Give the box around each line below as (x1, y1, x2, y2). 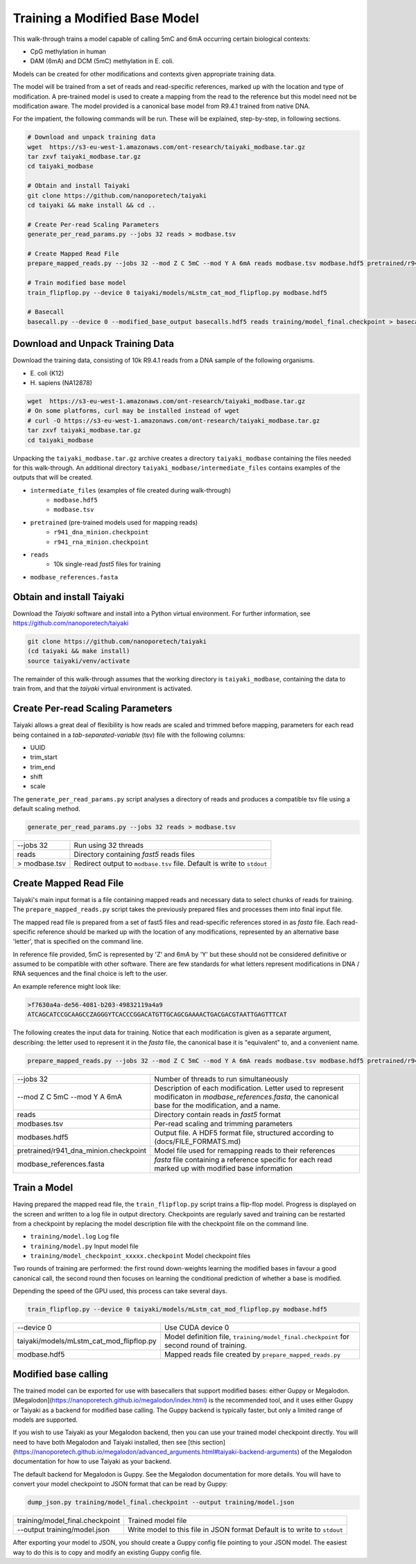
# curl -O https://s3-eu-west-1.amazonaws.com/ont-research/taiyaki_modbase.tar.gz (27, 416, 320, 425)
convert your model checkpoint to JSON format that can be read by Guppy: (12, 1480, 228, 1488)
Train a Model (12, 1182, 73, 1193)
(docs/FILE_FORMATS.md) (154, 1137, 241, 1146)
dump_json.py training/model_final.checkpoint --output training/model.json (27, 1499, 295, 1506)
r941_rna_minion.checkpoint (53, 538, 149, 546)
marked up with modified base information (154, 1163, 293, 1173)
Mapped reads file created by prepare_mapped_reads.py (164, 1350, 341, 1359)
